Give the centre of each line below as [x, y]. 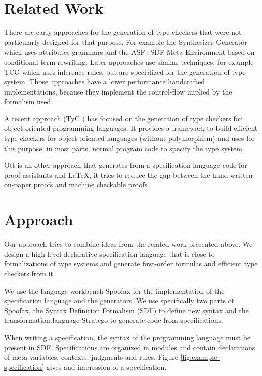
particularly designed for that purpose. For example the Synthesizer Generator [126, 42]
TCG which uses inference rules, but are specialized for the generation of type [125, 72]
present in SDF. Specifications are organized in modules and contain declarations [130, 347]
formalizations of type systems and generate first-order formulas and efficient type [131, 264]
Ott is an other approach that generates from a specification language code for [126, 165]
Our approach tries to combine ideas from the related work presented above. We [128, 244]
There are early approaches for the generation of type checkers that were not [123, 32]
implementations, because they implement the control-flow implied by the [118, 91]
